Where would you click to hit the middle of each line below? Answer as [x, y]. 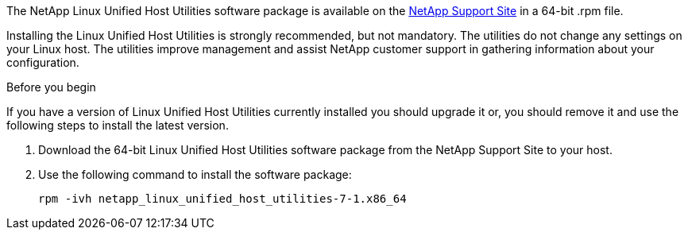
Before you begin [51, 87]
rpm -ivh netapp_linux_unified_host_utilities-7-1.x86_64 [222, 199]
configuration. [43, 62]
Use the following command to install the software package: [195, 174]
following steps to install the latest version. [118, 125]
